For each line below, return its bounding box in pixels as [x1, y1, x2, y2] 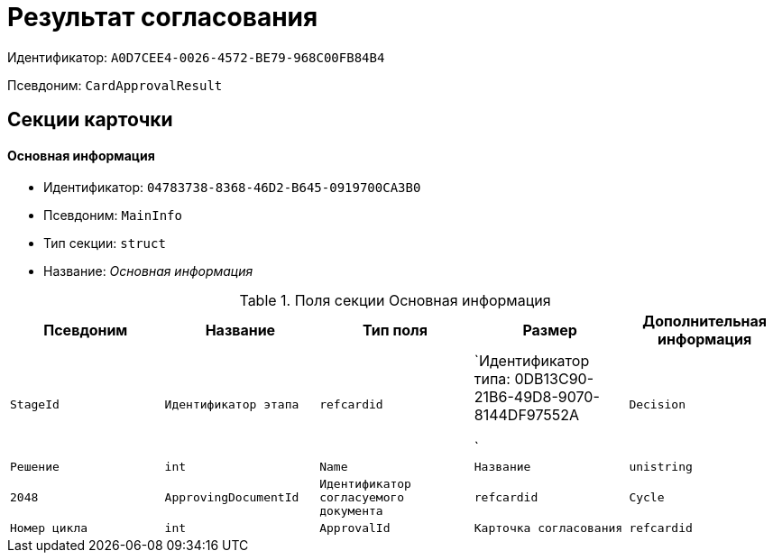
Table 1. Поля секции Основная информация [239, 291, 551, 310]
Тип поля [363, 321, 428, 340]
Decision [629, 397, 686, 411]
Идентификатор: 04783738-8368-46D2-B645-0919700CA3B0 [43, 179, 421, 196]
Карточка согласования [474, 521, 623, 536]
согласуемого [319, 491, 405, 505]
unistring [629, 460, 693, 474]
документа [319, 504, 383, 519]
